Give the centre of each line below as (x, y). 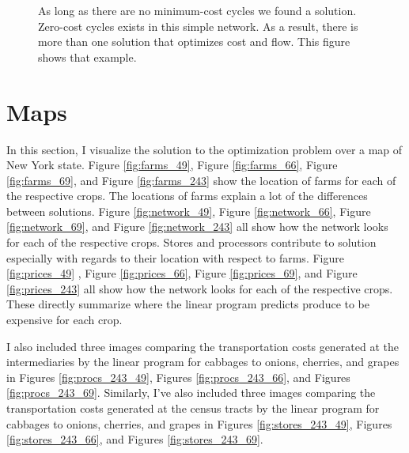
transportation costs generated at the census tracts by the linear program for (193, 408)
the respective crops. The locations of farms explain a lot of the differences (187, 196)
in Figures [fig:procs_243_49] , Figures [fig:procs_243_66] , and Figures (178, 377)
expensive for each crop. (64, 320)
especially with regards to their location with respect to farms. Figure (175, 257)
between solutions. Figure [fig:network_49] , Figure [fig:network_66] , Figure (189, 211)
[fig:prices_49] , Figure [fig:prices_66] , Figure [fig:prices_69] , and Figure (182, 273)
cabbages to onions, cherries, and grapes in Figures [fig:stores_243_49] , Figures (199, 423)
